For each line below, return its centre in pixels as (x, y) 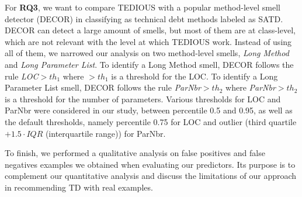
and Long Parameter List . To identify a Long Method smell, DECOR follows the (149, 64)
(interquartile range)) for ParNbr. (105, 133)
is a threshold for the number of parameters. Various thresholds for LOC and (143, 98)
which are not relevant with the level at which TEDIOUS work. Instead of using (148, 41)
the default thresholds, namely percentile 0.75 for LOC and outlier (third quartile (151, 121)
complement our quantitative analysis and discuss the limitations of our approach (151, 176)
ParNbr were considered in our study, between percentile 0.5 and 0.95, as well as (149, 110)
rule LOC (22, 76)
